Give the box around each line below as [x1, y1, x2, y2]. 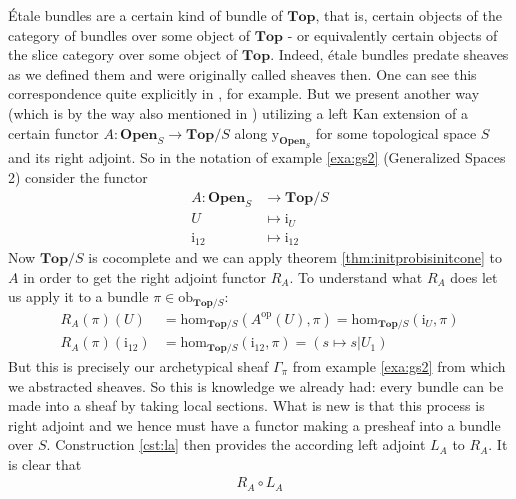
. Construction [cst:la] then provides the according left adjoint [46, 434, 426, 455]
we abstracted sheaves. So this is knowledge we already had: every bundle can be [8, 375, 504, 396]
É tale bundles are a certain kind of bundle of [8, 5, 283, 25]
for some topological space [315, 122, 477, 143]
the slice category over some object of [8, 44, 238, 65]
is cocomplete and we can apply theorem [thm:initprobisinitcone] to [88, 247, 503, 268]
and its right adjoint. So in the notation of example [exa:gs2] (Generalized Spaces [8, 147, 506, 168]
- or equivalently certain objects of [287, 24, 498, 45]
